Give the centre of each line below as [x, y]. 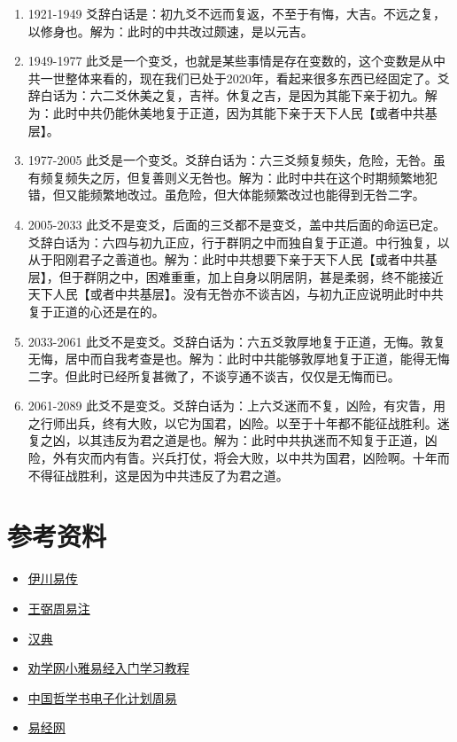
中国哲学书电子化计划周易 [102, 697]
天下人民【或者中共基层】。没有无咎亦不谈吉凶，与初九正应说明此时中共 [236, 294]
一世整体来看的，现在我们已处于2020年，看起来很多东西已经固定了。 [239, 78]
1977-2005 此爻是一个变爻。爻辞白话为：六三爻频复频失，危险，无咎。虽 [237, 160]
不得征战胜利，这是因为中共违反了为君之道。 [158, 475]
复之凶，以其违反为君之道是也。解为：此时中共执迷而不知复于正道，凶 [232, 440]
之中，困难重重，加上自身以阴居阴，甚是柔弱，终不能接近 [276, 276]
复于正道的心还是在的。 [96, 311]
